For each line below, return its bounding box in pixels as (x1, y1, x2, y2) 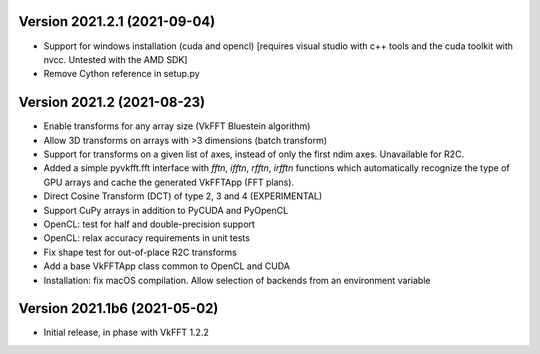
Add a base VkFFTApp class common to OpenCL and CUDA (43, 260, 290, 272)
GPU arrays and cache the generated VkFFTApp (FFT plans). (43, 176, 295, 188)
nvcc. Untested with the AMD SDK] (43, 53, 188, 65)
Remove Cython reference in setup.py (43, 68, 200, 80)
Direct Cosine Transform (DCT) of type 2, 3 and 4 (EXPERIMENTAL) (43, 190, 323, 202)
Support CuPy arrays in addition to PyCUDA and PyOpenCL (43, 204, 289, 216)
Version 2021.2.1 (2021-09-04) (18, 13, 216, 30)
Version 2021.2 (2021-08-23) (18, 94, 206, 111)
